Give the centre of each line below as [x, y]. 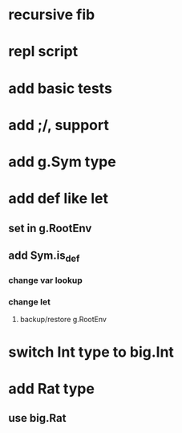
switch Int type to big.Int [91, 352]
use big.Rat [37, 418]
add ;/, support [59, 125]
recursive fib [52, 15]
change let [29, 301]
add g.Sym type [62, 161]
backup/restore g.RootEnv [63, 320]
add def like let [58, 199]
